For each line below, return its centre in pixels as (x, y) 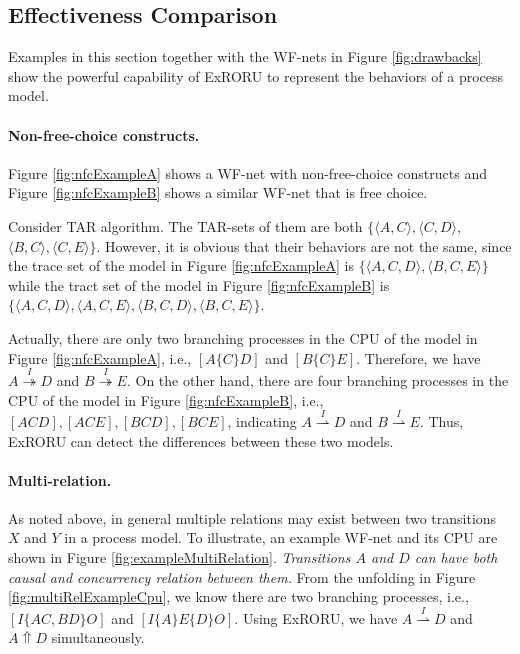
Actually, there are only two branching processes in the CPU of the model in (243, 337)
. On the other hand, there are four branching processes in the (317, 379)
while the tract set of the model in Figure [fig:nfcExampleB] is (199, 284)
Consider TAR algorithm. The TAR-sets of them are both (185, 225)
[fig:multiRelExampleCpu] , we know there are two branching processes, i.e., (238, 596)
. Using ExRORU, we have (316, 617)
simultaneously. (98, 637)
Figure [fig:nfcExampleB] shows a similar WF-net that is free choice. (218, 192)
